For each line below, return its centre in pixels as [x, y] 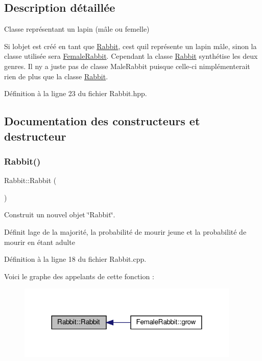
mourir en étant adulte [40, 242]
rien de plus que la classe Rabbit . [56, 76]
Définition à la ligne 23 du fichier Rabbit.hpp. [76, 93]
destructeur [35, 136]
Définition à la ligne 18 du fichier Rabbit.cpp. [75, 259]
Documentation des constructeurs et [102, 121]
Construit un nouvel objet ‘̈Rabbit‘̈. [60, 215]
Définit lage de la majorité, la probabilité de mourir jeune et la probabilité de [125, 231]
